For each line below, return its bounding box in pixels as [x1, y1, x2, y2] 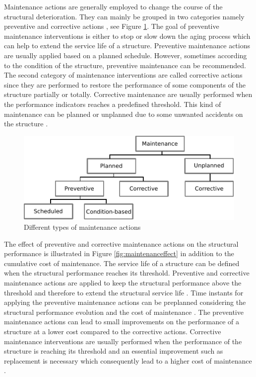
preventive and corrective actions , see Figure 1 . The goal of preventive [4, 21, 219, 31]
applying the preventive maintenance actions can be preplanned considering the [4, 297, 246, 307]
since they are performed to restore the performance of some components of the [4, 79, 246, 90]
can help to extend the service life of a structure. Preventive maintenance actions [4, 40, 250, 51]
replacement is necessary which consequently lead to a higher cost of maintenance [4, 355, 252, 366]
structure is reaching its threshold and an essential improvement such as [4, 346, 223, 356]
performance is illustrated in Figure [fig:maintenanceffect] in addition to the [4, 248, 234, 259]
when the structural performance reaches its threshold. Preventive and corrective [4, 268, 250, 278]
